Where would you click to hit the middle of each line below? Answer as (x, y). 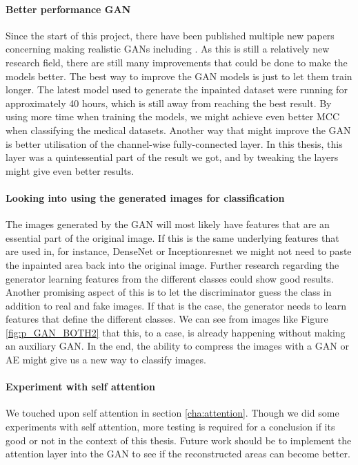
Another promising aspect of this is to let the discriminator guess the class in (169, 292)
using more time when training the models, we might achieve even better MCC (172, 116)
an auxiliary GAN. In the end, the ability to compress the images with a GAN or (177, 346)
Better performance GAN (68, 9)
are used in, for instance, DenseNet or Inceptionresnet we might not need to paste (179, 251)
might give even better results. (70, 170)
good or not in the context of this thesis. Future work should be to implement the (179, 440)
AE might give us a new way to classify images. (106, 360)
